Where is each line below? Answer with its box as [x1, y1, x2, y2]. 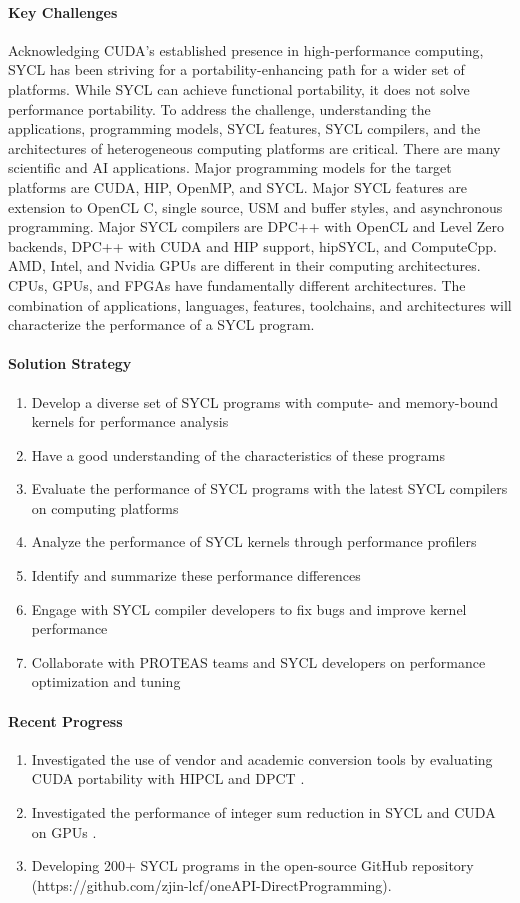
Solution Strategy [8, 353, 132, 374]
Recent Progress [8, 710, 123, 731]
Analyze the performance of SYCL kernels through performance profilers [31, 531, 477, 552]
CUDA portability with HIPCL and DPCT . [31, 768, 305, 789]
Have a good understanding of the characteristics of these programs [31, 444, 445, 465]
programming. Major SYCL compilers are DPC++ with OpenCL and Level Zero [8, 216, 504, 237]
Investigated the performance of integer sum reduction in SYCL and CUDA [31, 802, 496, 823]
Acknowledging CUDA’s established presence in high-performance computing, [8, 39, 484, 60]
